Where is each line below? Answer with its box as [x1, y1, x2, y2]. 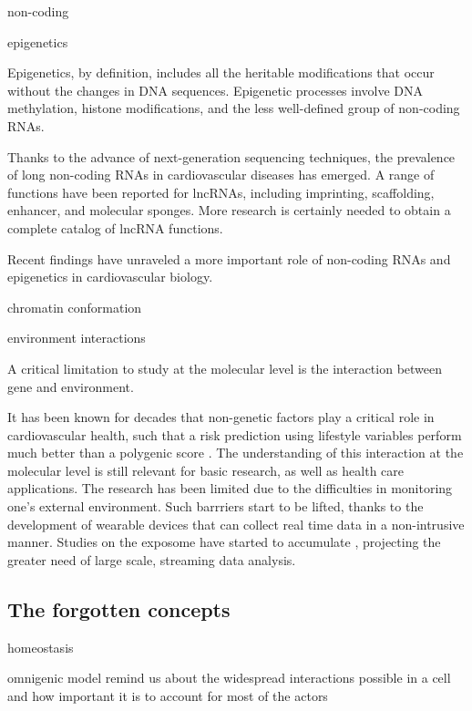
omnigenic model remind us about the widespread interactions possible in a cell [7, 668, 451, 687]
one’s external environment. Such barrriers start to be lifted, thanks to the [7, 497, 424, 516]
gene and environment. [7, 376, 134, 396]
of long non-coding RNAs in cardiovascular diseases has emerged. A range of [7, 165, 435, 184]
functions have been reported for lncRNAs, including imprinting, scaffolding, [7, 182, 435, 201]
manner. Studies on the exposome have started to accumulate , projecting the [7, 532, 441, 551]
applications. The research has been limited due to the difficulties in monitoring [7, 479, 453, 498]
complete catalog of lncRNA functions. [7, 218, 223, 237]
